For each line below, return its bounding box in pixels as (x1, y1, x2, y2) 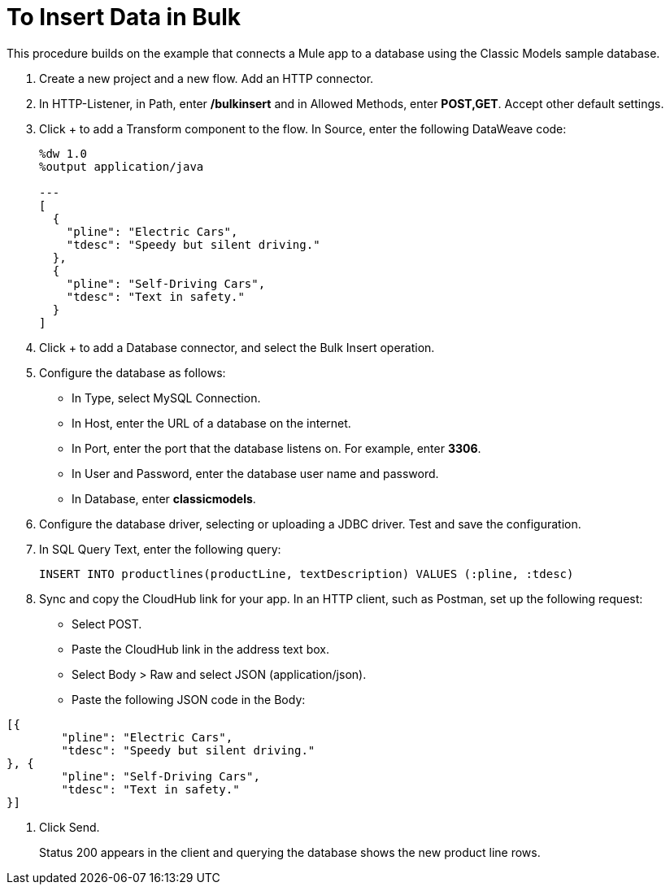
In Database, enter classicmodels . (72, 491, 256, 506)
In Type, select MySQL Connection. (72, 390, 261, 405)
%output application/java (39, 159, 204, 173)
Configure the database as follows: (39, 365, 226, 380)
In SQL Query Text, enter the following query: (39, 541, 281, 556)
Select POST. (72, 616, 142, 631)
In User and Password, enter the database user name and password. (72, 466, 439, 480)
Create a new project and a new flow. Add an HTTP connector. (39, 71, 374, 85)
